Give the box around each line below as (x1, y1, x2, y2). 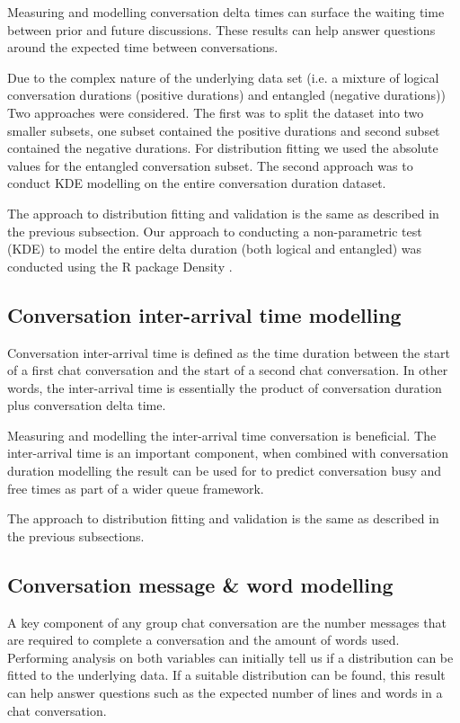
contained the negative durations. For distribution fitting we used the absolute (7, 138, 438, 157)
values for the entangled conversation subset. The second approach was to (7, 156, 413, 174)
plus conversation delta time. (7, 396, 166, 415)
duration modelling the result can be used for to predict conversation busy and (7, 461, 442, 480)
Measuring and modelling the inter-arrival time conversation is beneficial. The (7, 425, 437, 444)
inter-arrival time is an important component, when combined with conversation (7, 443, 449, 462)
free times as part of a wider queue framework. (7, 478, 264, 497)
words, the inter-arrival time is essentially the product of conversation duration (7, 378, 442, 397)
